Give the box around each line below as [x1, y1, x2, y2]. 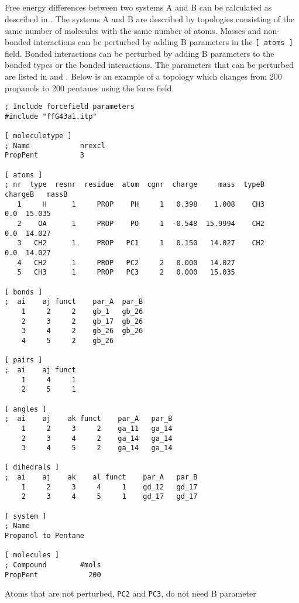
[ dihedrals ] [5, 463, 60, 472]
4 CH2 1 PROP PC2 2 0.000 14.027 [17, 258, 235, 267]
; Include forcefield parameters [5, 102, 135, 111]
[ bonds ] [5, 287, 43, 296]
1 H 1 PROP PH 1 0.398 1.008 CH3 [17, 200, 264, 208]
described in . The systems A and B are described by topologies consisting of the [5, 12, 295, 25]
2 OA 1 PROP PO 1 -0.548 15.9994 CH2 [17, 220, 264, 228]
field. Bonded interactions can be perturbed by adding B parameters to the [5, 47, 274, 59]
